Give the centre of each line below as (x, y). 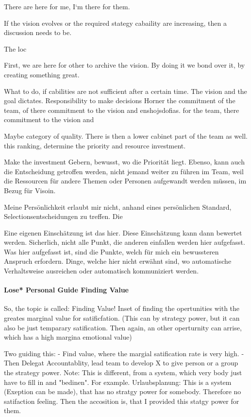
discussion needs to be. (38, 32)
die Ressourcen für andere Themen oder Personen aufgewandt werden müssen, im (125, 181)
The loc (15, 48)
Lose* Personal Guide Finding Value (66, 290)
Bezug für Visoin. (30, 190)
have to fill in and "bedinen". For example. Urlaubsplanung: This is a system (118, 382)
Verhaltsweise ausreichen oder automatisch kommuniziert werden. (101, 271)
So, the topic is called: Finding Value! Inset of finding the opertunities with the (122, 308)
